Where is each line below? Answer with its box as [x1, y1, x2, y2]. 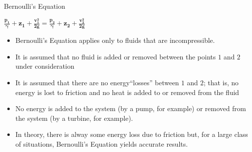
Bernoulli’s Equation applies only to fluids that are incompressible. [15, 35, 215, 45]
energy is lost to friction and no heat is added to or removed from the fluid [15, 87, 239, 97]
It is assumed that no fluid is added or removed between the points [15, 51, 216, 61]
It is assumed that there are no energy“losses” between [15, 77, 179, 88]
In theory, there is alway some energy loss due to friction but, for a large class [15, 129, 248, 139]
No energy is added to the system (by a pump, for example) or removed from [15, 103, 246, 114]
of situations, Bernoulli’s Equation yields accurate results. [15, 139, 188, 149]
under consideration [15, 61, 75, 71]
